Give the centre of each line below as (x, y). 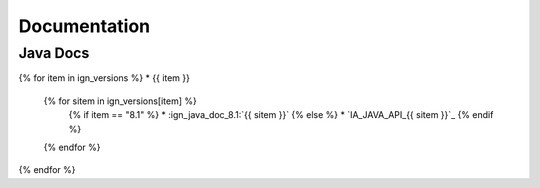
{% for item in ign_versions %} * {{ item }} (104, 78)
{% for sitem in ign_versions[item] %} (120, 101)
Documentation (84, 26)
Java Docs (54, 53)
